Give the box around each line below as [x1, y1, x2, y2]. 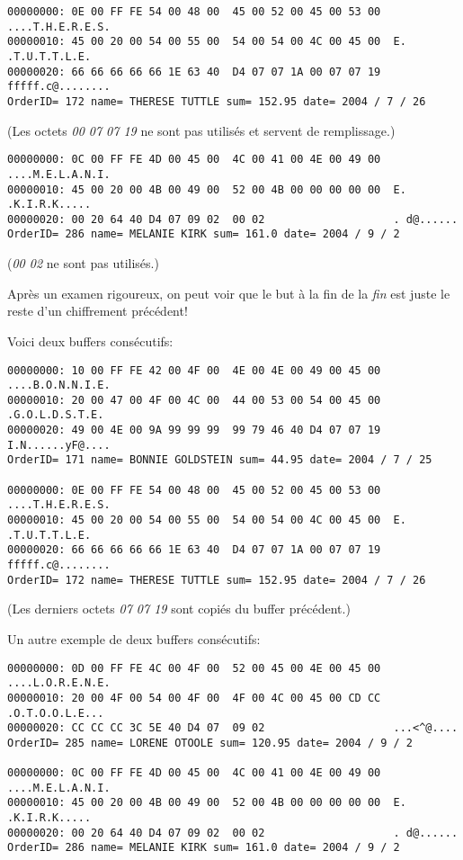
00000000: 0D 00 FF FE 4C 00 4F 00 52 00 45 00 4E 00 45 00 [7, 661, 381, 675]
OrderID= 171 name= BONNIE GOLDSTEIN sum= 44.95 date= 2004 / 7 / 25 [7, 453, 432, 467]
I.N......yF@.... [7, 438, 111, 452]
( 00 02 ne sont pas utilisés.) [7, 254, 159, 273]
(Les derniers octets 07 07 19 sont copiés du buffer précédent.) [7, 599, 351, 618]
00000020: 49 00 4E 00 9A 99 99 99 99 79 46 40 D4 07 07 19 [7, 424, 381, 437]
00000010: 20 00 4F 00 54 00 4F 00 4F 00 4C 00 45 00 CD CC [7, 691, 381, 704]
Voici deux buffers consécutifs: [7, 331, 174, 350]
